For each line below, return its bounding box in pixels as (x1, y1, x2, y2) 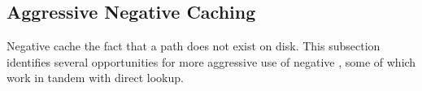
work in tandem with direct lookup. (7, 69, 184, 86)
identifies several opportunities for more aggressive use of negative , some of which (7, 53, 416, 70)
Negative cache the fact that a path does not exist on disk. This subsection (7, 37, 381, 54)
